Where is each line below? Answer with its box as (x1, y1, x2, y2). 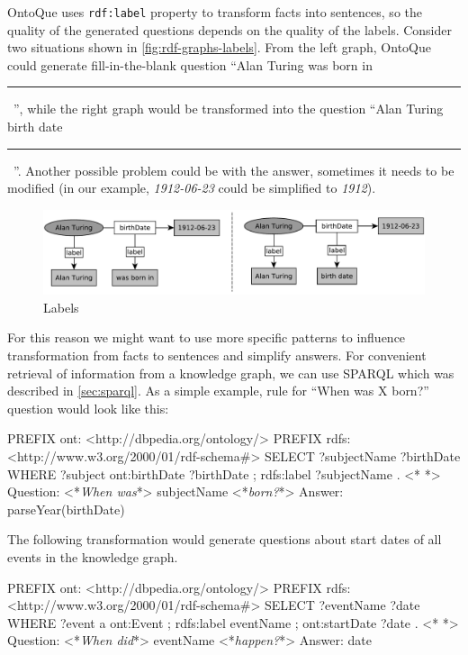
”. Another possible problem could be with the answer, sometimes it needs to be (13, 160, 454, 179)
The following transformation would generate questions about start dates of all (7, 530, 442, 549)
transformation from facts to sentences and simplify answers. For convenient (7, 346, 427, 364)
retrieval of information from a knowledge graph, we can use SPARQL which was (7, 363, 454, 382)
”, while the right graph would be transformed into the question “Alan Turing (13, 99, 444, 118)
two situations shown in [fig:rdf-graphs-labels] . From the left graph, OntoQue (7, 38, 431, 57)
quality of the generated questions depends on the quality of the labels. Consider (7, 20, 452, 39)
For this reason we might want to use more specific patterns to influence (7, 328, 406, 347)
